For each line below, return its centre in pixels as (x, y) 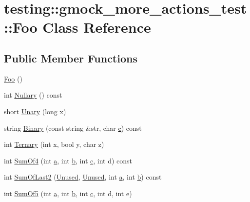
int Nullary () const (33, 95)
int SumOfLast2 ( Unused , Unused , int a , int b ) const (83, 177)
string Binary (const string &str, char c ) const (73, 128)
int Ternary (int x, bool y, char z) (54, 144)
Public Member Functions (71, 58)
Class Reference (97, 27)
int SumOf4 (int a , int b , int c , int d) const (68, 160)
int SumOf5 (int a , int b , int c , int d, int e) (68, 193)
